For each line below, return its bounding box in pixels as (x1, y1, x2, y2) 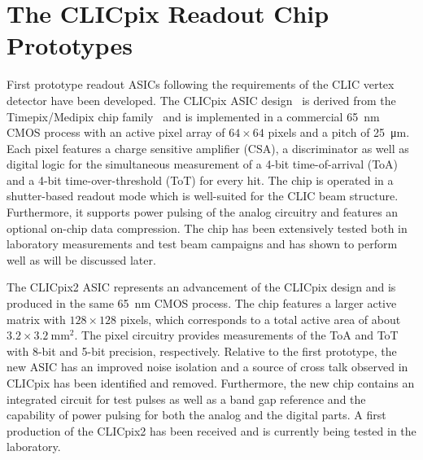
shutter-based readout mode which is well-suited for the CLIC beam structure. (7, 187, 399, 204)
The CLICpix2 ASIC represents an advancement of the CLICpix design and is (7, 278, 396, 296)
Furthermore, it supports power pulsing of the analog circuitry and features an (7, 204, 399, 221)
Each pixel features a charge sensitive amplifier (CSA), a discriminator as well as (7, 139, 409, 156)
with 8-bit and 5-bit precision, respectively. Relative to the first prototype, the (7, 342, 397, 359)
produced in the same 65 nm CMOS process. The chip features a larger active (7, 295, 397, 312)
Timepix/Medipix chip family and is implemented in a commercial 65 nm (7, 107, 380, 125)
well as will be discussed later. (7, 251, 156, 268)
